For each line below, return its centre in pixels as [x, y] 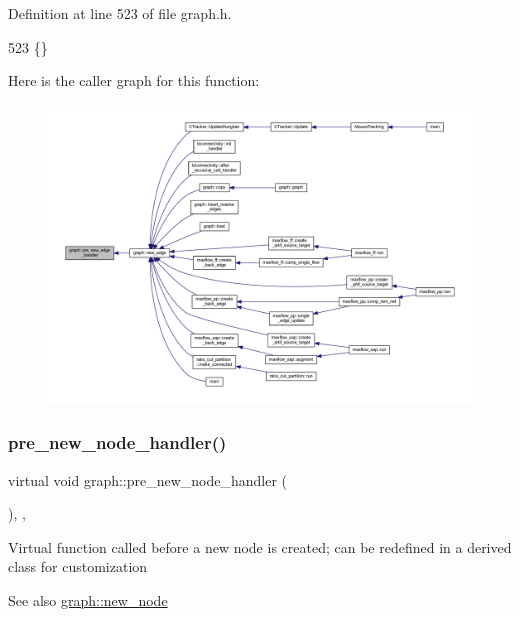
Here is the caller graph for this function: [134, 80]
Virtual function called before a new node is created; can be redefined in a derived [260, 546]
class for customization [78, 566]
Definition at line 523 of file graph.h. [120, 13]
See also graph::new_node [88, 599]
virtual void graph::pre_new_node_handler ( [148, 479]
